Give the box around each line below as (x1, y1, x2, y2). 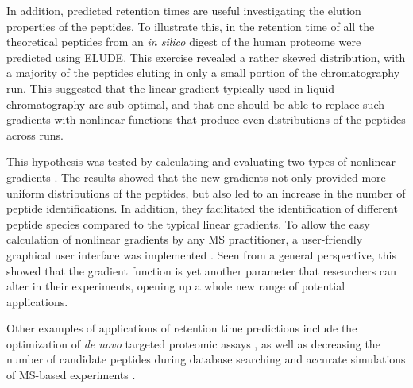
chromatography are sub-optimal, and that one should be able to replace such (6, 95, 385, 112)
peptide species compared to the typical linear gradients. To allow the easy (6, 215, 370, 232)
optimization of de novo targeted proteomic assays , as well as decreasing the (6, 335, 380, 352)
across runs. (6, 126, 64, 143)
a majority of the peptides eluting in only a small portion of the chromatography (6, 64, 400, 81)
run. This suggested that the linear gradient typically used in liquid (6, 79, 335, 96)
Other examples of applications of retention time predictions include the (6, 320, 357, 336)
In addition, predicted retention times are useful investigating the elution (6, 2, 361, 18)
